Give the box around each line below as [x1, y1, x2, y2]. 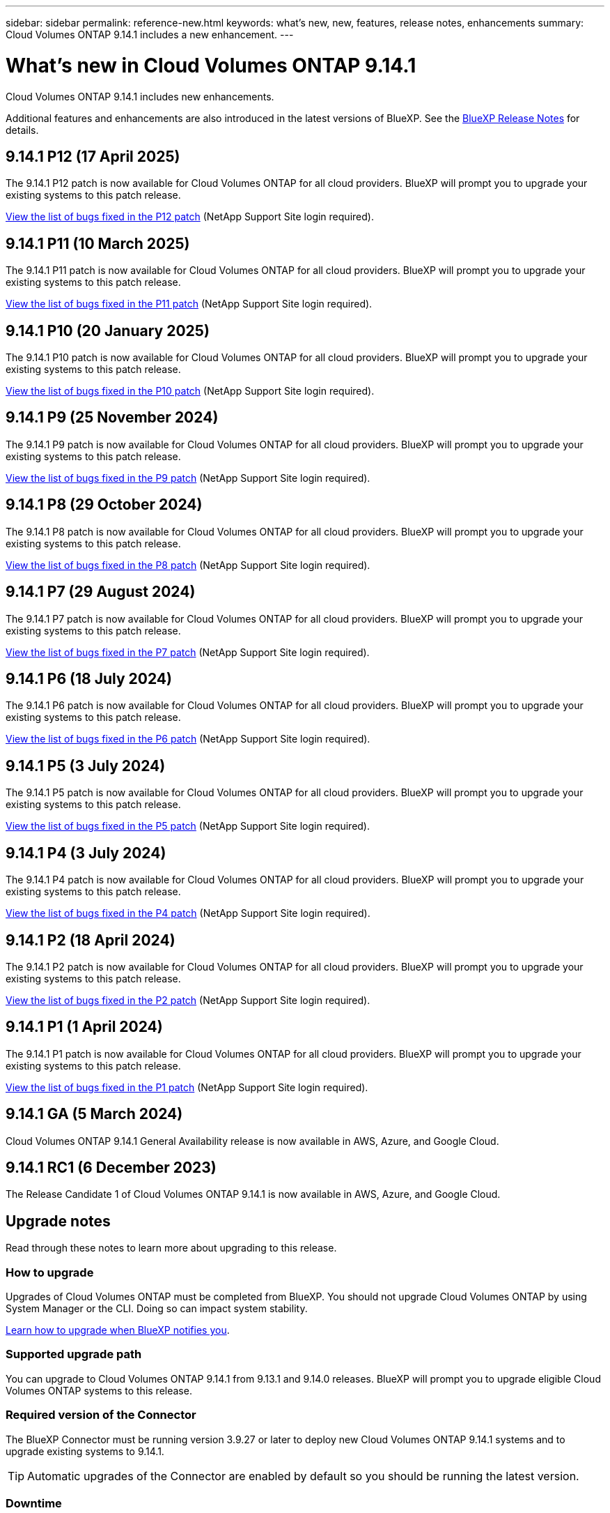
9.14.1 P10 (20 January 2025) [6, 321, 210, 340]
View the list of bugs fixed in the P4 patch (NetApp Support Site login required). [6, 907, 370, 920]
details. [6, 123, 39, 136]
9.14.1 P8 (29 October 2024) [6, 496, 203, 514]
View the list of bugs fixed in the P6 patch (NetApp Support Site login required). [6, 733, 370, 745]
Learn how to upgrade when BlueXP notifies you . [6, 1324, 230, 1337]
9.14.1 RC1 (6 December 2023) [6, 1159, 217, 1177]
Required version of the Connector [6, 1408, 196, 1422]
